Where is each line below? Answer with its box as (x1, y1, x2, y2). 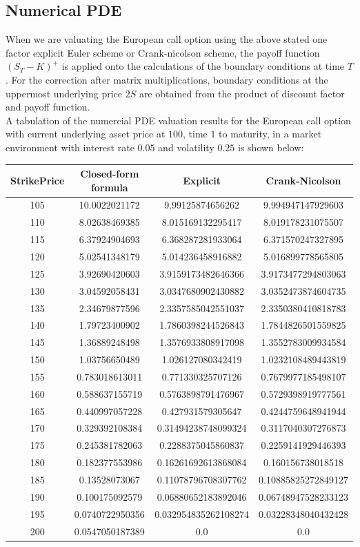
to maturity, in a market (219, 126, 322, 141)
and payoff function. (6, 99, 90, 114)
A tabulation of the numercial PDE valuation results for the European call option (6, 113, 351, 127)
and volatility (158, 140, 214, 154)
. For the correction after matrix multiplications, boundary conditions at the (6, 72, 328, 86)
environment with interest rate (6, 140, 134, 154)
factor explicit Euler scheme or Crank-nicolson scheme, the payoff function (6, 45, 320, 59)
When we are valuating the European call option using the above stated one (6, 32, 328, 46)
